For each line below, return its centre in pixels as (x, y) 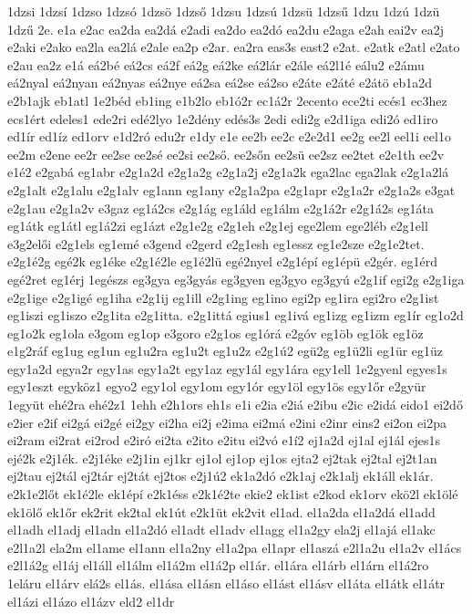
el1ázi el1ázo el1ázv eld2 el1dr (91, 601)
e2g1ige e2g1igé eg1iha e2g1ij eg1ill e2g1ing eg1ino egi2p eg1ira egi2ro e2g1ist (223, 297)
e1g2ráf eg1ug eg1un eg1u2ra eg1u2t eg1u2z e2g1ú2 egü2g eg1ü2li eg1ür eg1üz (226, 351)
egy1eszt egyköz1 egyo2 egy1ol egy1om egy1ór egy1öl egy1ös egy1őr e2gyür (217, 386)
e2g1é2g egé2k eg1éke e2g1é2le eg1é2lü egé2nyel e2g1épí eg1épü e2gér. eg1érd (223, 261)
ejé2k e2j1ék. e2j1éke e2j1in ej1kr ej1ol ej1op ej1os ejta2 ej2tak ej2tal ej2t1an (222, 458)
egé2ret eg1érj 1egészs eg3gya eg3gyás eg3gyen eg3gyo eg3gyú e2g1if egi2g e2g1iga (236, 279)
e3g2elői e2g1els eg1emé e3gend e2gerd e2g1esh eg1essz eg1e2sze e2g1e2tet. (216, 243)
